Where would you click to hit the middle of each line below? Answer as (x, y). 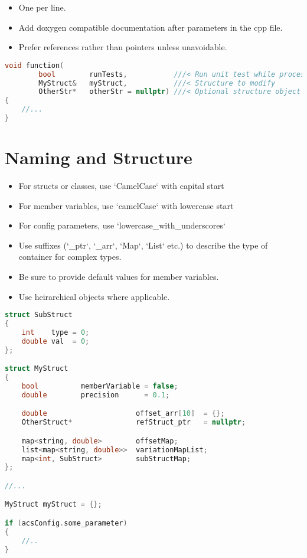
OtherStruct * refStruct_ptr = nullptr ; (134, 422)
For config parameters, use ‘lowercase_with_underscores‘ (122, 225)
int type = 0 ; (55, 332)
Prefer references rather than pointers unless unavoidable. (123, 47)
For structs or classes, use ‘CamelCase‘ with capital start (121, 186)
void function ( (35, 65)
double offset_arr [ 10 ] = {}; (123, 414)
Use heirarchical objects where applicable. (94, 296)
